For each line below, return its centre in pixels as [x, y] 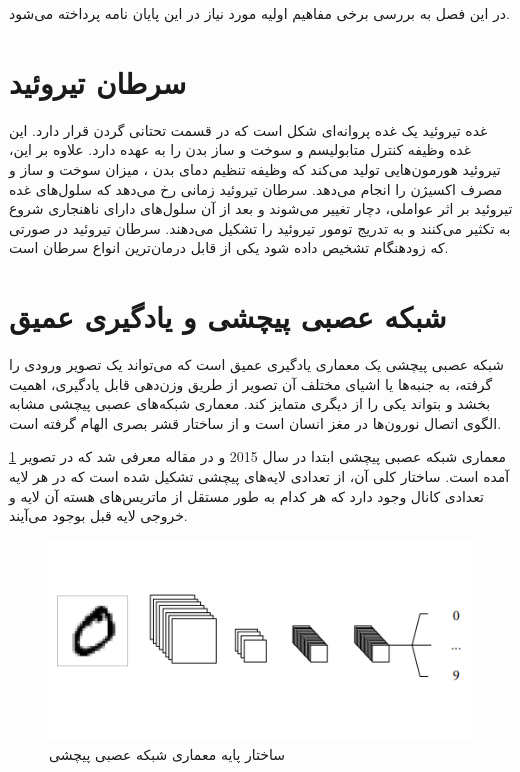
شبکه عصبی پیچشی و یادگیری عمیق [228, 316]
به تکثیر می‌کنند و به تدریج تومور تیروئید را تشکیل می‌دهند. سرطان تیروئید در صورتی [260, 227]
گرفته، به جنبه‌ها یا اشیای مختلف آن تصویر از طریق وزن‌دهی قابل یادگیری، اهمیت [251, 383]
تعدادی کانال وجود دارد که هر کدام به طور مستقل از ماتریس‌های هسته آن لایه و [246, 495]
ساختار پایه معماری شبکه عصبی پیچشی [167, 754]
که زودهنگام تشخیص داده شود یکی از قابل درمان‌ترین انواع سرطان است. [229, 247]
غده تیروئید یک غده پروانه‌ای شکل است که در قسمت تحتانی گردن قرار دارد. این [248, 129]
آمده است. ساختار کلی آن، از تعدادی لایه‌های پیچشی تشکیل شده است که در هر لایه [259, 475]
